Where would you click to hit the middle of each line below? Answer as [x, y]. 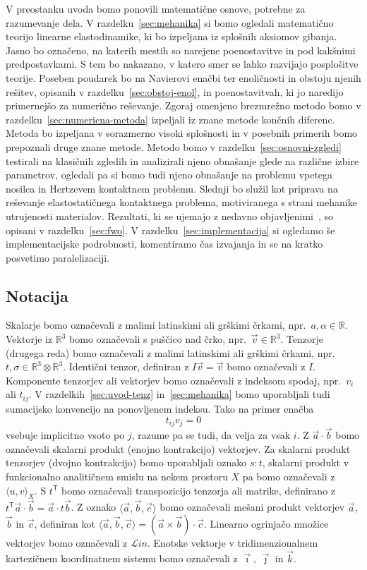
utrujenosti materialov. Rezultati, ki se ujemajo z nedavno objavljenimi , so [170, 216]
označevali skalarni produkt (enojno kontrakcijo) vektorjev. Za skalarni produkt [178, 448]
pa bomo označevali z [289, 476]
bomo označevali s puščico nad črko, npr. [158, 339]
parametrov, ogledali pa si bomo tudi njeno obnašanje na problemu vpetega [169, 175]
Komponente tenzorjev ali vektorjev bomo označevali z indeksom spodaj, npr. [174, 380]
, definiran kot [65, 524]
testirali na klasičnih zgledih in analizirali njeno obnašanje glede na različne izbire [182, 160]
